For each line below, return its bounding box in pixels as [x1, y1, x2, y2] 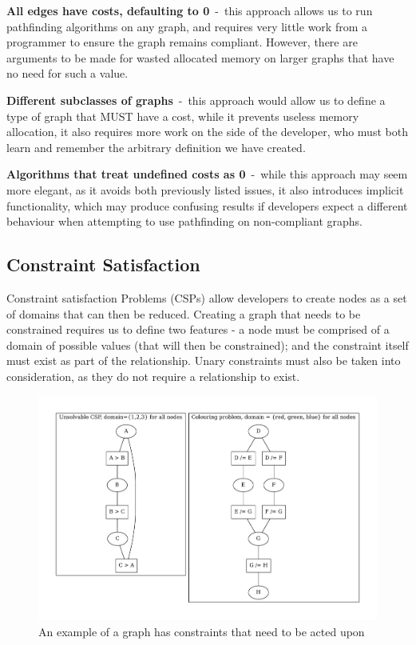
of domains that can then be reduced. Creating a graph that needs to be [6, 305, 361, 322]
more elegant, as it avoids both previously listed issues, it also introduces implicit [6, 181, 404, 198]
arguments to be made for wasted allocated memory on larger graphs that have [6, 49, 394, 66]
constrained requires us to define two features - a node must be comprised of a [6, 321, 390, 338]
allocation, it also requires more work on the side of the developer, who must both [6, 123, 408, 140]
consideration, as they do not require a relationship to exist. [6, 367, 300, 384]
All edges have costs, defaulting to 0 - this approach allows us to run [6, 2, 373, 18]
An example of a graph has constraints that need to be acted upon [38, 623, 365, 640]
